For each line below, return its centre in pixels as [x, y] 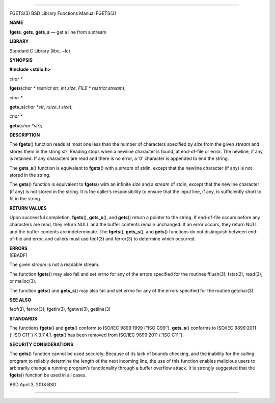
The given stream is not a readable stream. [54, 264]
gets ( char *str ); [26, 125]
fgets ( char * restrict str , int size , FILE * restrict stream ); [67, 88]
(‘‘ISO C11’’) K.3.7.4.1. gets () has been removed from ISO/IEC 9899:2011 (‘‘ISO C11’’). [97, 335]
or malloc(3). [23, 281]
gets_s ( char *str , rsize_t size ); [41, 106]
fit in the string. [25, 199]
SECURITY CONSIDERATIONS [42, 344]
